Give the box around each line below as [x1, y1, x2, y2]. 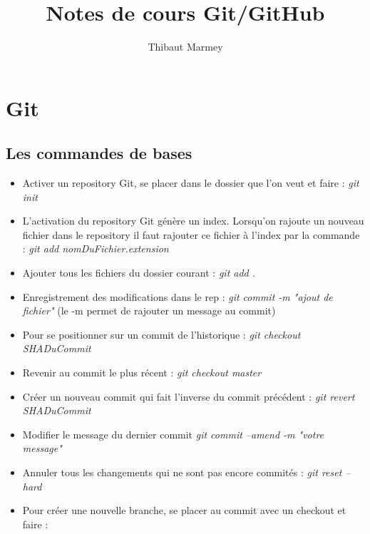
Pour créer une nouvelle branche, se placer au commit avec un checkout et [22, 503, 346, 518]
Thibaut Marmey [148, 39, 223, 54]
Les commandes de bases [6, 142, 192, 164]
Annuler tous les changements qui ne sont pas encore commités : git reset [22, 465, 342, 480]
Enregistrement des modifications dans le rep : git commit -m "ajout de [22, 289, 333, 304]
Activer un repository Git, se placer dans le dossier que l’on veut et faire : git [22, 175, 359, 190]
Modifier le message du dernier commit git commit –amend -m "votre [22, 426, 324, 441]
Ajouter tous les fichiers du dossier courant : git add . [22, 265, 256, 280]
